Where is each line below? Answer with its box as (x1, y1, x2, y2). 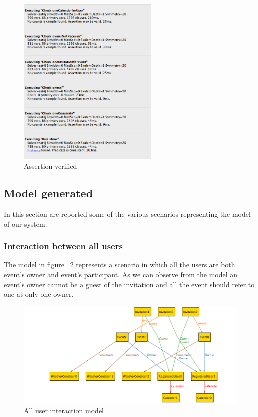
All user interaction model (24, 405, 104, 415)
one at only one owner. (4, 289, 74, 299)
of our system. (4, 218, 47, 229)
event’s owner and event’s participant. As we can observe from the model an (4, 269, 238, 279)
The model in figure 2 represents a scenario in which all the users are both (4, 259, 235, 270)
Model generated (4, 185, 93, 201)
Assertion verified (24, 161, 77, 171)
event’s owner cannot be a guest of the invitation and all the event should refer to (4, 279, 255, 289)
